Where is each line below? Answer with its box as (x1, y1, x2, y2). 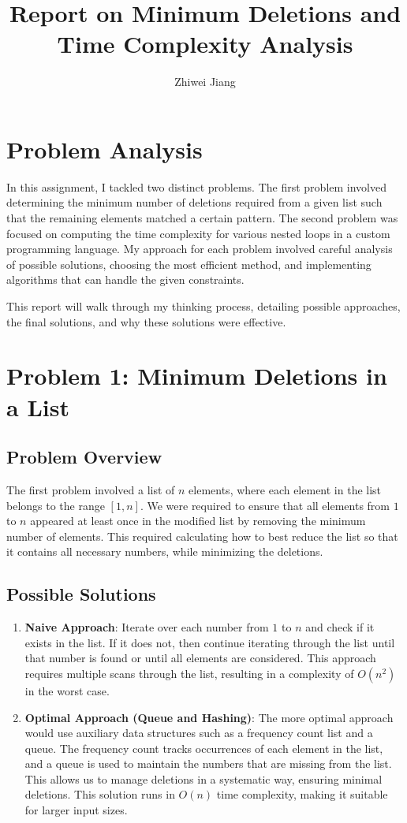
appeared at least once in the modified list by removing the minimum (30, 512, 366, 529)
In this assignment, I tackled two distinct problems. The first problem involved (6, 178, 387, 195)
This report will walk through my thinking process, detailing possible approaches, (6, 298, 401, 314)
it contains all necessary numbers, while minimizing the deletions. (6, 543, 323, 560)
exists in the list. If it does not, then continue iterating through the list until (24, 634, 395, 650)
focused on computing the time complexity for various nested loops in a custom (6, 225, 390, 241)
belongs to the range (6, 497, 105, 513)
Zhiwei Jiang (174, 73, 236, 90)
